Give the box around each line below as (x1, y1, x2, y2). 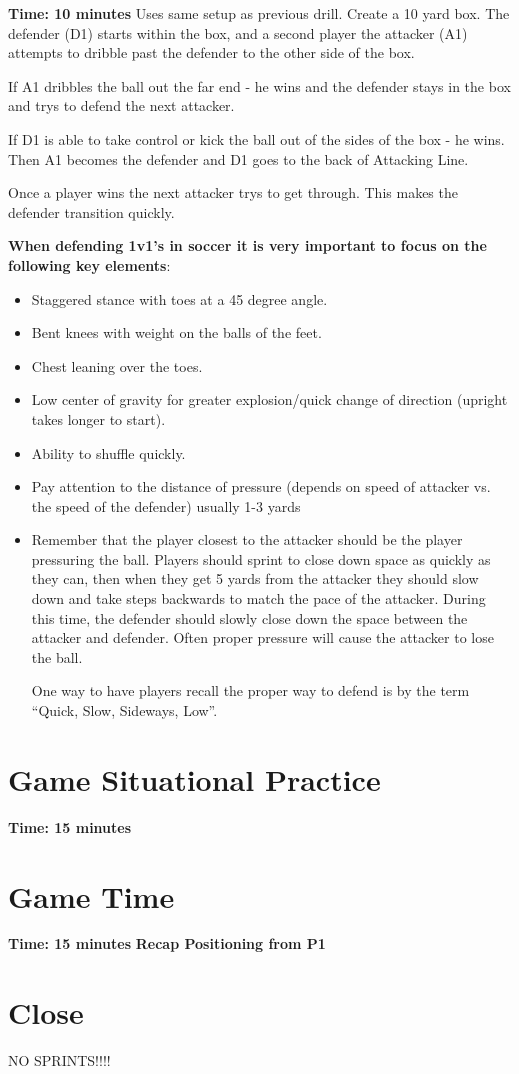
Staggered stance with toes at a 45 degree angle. (31, 288, 328, 309)
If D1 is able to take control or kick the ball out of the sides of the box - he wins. (8, 128, 505, 149)
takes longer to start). (31, 408, 166, 429)
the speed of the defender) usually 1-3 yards (31, 495, 301, 516)
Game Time (8, 875, 175, 916)
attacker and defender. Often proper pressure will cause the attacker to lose (31, 627, 494, 648)
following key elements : (8, 254, 171, 275)
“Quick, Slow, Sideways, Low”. (31, 700, 218, 721)
